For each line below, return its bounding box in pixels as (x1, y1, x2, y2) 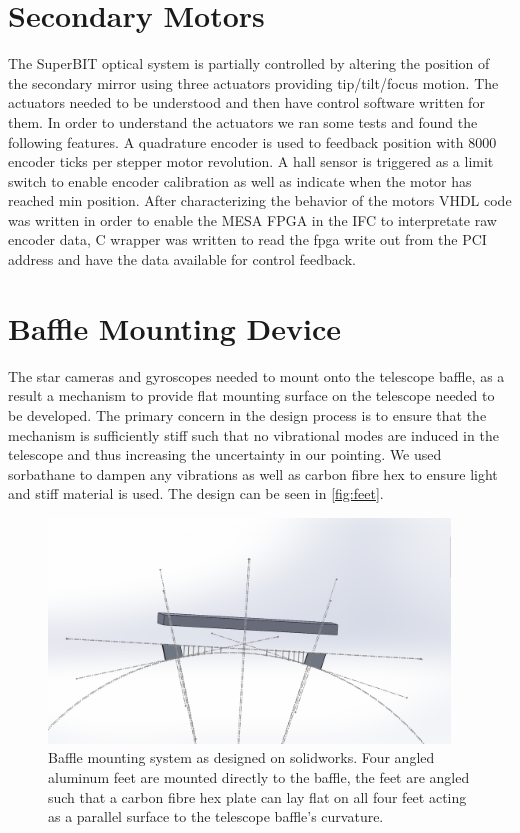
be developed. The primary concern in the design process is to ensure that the (8, 404, 487, 425)
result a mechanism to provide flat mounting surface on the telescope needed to (8, 385, 495, 406)
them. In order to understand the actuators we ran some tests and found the (8, 111, 478, 132)
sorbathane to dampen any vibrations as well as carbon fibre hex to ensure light (8, 463, 498, 484)
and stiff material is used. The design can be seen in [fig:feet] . (8, 483, 384, 504)
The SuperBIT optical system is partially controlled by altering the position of (8, 53, 490, 74)
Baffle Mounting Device (8, 307, 342, 348)
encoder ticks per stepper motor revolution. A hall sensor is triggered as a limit (8, 151, 494, 172)
